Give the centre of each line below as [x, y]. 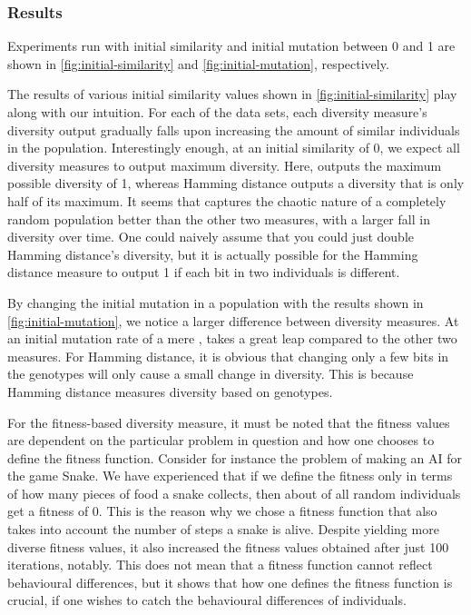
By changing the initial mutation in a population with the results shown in [216, 302]
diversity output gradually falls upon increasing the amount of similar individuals [234, 129]
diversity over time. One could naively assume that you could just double [211, 237]
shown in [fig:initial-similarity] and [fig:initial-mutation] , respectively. [198, 63]
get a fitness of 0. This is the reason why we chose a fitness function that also [222, 511]
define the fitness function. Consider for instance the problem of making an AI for [235, 457]
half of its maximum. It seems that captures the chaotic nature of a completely [227, 200]
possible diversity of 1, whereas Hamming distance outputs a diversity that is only [236, 183]
